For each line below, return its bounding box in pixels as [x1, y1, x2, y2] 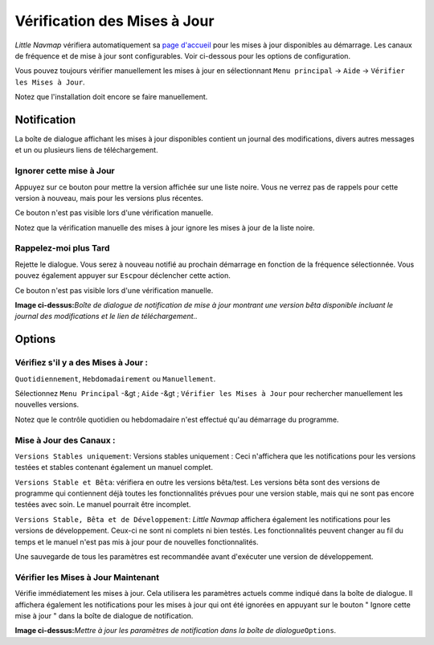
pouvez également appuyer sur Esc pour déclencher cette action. [14, 271, 231, 280]
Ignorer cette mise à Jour [14, 165, 116, 177]
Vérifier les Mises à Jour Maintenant [14, 571, 160, 582]
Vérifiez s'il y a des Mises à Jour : [14, 357, 149, 369]
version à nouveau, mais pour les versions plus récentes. [14, 193, 204, 202]
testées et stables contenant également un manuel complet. [14, 463, 213, 472]
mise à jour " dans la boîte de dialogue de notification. [14, 610, 194, 620]
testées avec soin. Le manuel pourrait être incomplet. [14, 500, 191, 509]
